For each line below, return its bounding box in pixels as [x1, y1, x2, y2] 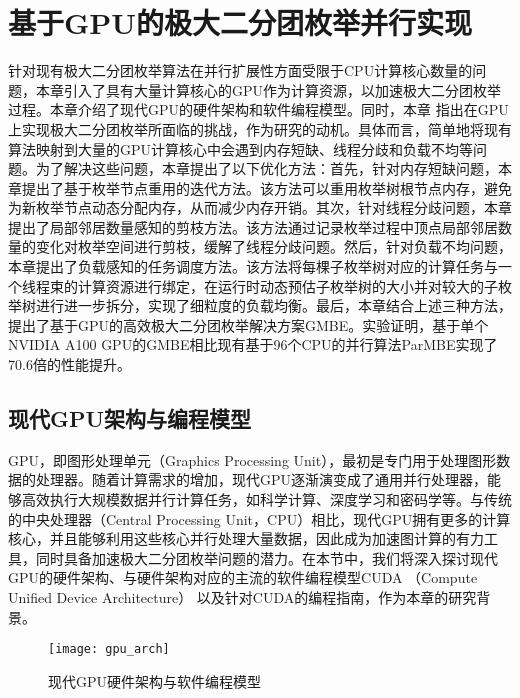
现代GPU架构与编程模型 [8, 403, 252, 434]
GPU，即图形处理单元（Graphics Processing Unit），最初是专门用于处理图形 [8, 449, 497, 470]
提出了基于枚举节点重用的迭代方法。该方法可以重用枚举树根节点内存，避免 [21, 177, 512, 198]
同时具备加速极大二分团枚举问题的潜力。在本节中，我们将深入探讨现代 [35, 547, 498, 568]
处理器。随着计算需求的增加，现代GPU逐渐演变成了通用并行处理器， [35, 469, 488, 490]
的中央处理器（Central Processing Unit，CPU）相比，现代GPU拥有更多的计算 [8, 508, 511, 529]
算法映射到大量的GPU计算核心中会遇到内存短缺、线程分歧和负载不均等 [8, 138, 474, 159]
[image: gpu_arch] [48, 642, 170, 657]
